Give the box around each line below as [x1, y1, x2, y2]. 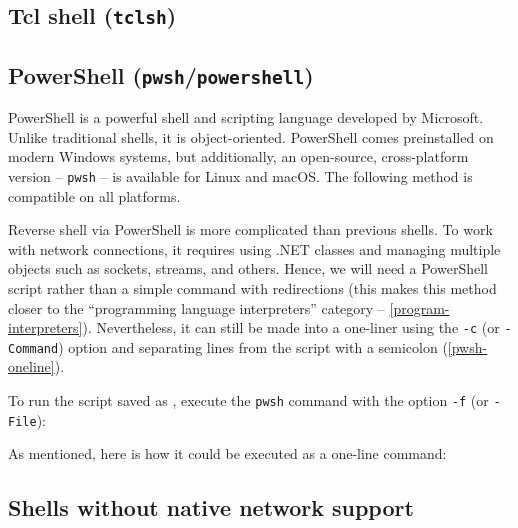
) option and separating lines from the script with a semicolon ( [58, 336, 448, 357]
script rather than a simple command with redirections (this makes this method [8, 277, 497, 298]
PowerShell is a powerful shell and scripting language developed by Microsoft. [8, 107, 484, 128]
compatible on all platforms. [8, 185, 181, 206]
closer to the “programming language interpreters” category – [8, 297, 385, 318]
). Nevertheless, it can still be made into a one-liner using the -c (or [82, 317, 500, 338]
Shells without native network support [8, 492, 414, 523]
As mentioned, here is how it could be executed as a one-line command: [8, 443, 447, 464]
